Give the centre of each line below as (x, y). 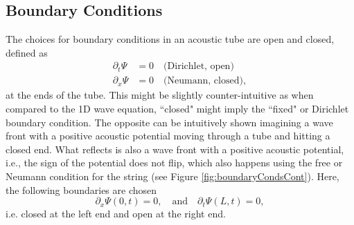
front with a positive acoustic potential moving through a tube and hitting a (168, 136)
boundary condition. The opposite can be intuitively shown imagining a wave (169, 122)
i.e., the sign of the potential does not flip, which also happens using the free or (174, 163)
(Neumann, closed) (203, 81)
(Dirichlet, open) (199, 67)
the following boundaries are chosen (81, 189)
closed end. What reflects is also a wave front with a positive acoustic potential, (175, 149)
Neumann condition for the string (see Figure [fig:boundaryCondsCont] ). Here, (172, 176)
